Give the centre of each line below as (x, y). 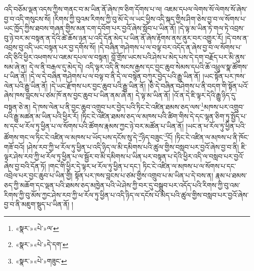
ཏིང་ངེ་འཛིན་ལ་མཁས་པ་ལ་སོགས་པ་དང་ (190, 166)
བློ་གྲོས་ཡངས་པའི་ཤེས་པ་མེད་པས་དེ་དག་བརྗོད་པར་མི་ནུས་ (179, 56)
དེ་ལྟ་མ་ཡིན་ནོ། (153, 95)
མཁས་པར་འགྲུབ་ (224, 106)
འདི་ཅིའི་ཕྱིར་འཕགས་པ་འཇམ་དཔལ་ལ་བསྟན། (56, 56)
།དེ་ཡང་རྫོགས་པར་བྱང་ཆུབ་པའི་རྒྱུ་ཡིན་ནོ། (98, 85)
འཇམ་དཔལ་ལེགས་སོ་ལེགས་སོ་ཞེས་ (206, 9)
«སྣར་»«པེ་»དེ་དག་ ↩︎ (42, 244)
